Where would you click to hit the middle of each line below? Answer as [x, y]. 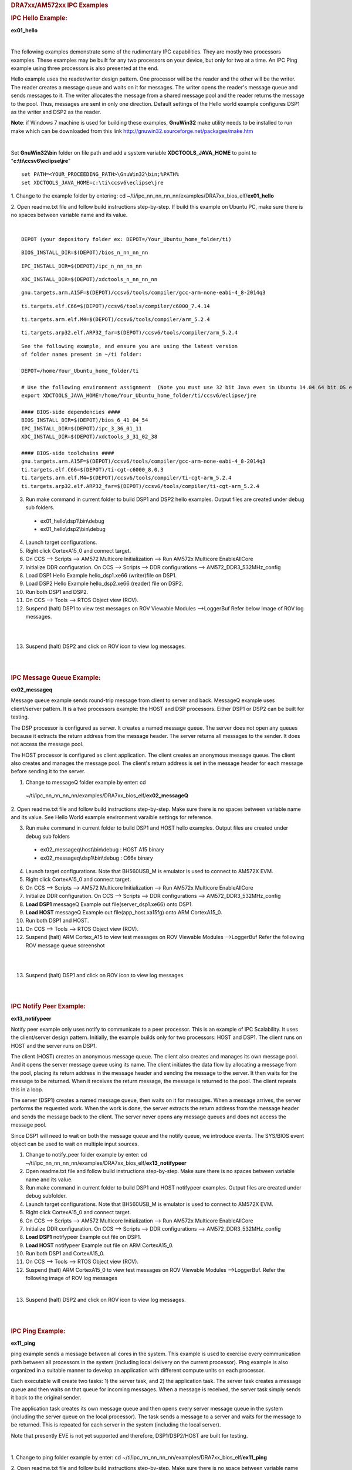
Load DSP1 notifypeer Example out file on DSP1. [83, 1237]
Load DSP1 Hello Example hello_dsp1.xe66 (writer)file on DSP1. [101, 576]
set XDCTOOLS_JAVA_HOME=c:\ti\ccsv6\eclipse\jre [92, 183]
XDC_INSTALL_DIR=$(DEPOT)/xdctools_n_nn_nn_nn [89, 279]
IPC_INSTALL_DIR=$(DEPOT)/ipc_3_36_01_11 [82, 428]
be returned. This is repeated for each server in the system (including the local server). [116, 1425]
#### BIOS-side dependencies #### [71, 412]
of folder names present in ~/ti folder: [82, 355]
